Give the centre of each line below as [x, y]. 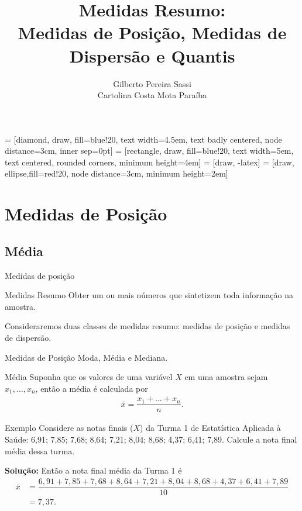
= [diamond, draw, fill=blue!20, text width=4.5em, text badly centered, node [143, 139]
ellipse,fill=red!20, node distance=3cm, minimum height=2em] [116, 173]
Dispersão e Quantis [152, 55]
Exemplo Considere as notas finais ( [69, 428]
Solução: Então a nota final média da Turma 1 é [93, 470]
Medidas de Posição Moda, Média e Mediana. [86, 357]
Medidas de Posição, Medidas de [152, 32]
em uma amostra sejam [226, 377]
